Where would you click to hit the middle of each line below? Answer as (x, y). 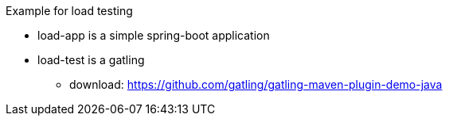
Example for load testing (69, 11)
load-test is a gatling (91, 60)
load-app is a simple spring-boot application (154, 35)
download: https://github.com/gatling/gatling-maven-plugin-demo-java (256, 84)
